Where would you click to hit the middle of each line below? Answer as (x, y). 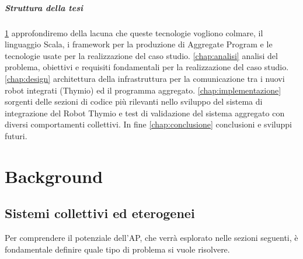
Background (54, 176)
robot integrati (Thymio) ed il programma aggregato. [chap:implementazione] (143, 90)
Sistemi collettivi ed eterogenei (100, 213)
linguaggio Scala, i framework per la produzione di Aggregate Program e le (139, 44)
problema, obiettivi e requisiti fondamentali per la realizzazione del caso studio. (147, 67)
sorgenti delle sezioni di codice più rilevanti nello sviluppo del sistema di (134, 101)
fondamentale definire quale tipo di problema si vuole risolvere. (117, 249)
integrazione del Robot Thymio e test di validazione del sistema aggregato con (145, 113)
